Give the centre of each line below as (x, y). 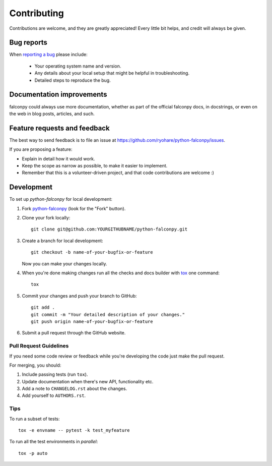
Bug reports (28, 43)
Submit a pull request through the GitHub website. (74, 333)
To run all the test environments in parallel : (54, 442)
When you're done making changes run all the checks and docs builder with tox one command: (121, 273)
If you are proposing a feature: (41, 149)
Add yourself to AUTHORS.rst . (54, 395)
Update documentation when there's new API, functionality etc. (88, 381)
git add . (43, 307)
